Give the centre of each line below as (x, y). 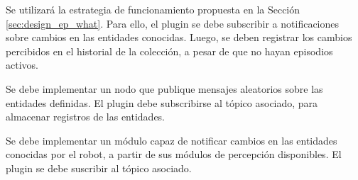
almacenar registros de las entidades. (86, 117)
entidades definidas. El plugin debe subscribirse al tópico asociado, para (162, 102)
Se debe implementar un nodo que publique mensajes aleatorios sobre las (164, 88)
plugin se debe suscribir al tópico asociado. (99, 168)
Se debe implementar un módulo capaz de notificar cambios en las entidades (172, 140)
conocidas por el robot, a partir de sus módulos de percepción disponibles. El (174, 154)
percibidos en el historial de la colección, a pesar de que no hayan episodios (169, 51)
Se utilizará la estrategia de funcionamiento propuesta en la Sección (153, 9)
